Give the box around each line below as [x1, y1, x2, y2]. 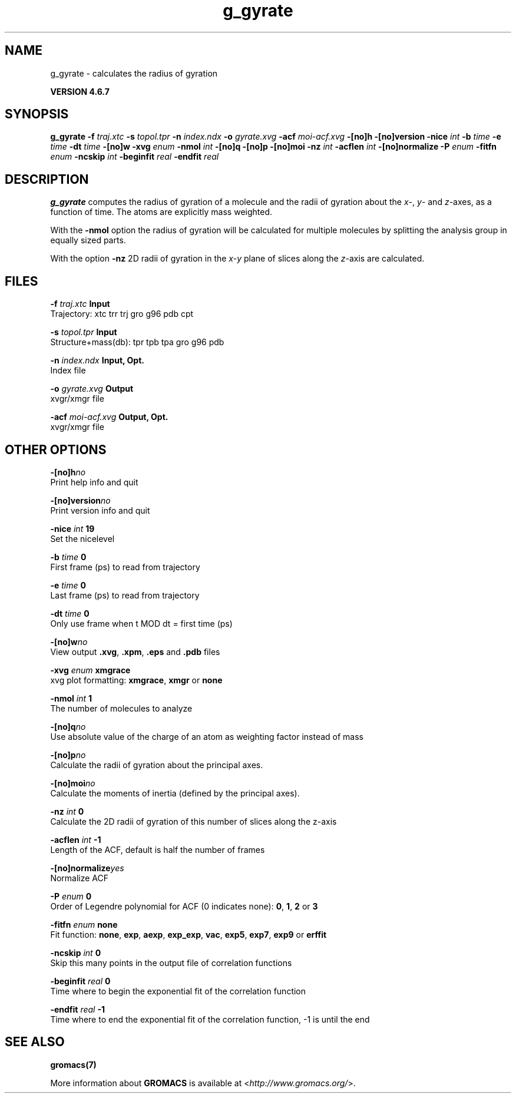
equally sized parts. [50, 235, 126, 246]
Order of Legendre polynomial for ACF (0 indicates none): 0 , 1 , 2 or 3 [50, 901, 318, 911]
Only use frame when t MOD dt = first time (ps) [50, 618, 233, 629]
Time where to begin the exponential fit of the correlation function [50, 985, 306, 996]
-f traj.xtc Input [50, 299, 110, 309]
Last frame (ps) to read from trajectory [50, 590, 200, 600]
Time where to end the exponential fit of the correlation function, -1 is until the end [50, 1014, 370, 1024]
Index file [50, 365, 86, 376]
